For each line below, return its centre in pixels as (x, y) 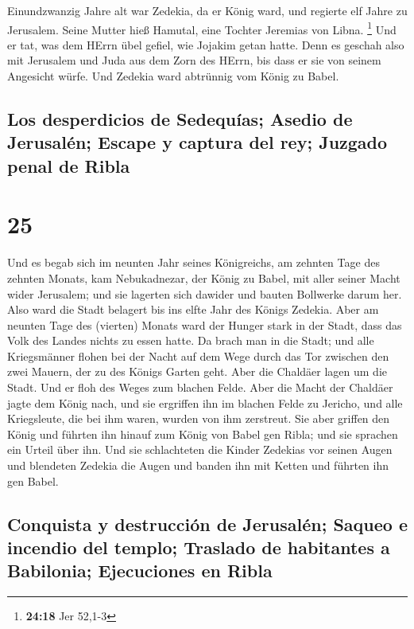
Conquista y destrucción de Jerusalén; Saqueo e (207, 524)
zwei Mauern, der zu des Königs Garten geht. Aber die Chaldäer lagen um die (197, 371)
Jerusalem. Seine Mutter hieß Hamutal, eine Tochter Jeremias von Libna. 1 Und (202, 28)
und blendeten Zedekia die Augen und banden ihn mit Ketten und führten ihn (198, 465)
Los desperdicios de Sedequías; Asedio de (180, 119)
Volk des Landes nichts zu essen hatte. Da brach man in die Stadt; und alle (191, 340)
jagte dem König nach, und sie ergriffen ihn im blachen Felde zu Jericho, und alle (205, 402)
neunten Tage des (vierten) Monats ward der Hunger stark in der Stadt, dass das (205, 324)
